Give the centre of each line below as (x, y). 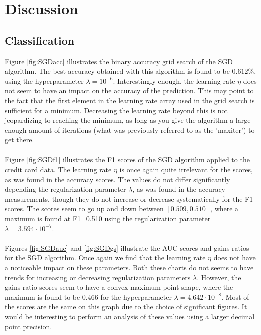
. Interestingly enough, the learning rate (174, 80)
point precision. (28, 326)
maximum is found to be (42, 297)
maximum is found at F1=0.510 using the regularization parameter (108, 218)
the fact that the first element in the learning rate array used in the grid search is (130, 100)
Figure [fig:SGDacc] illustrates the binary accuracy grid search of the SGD (119, 61)
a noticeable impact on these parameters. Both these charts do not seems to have (129, 268)
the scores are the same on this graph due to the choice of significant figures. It (126, 307)
